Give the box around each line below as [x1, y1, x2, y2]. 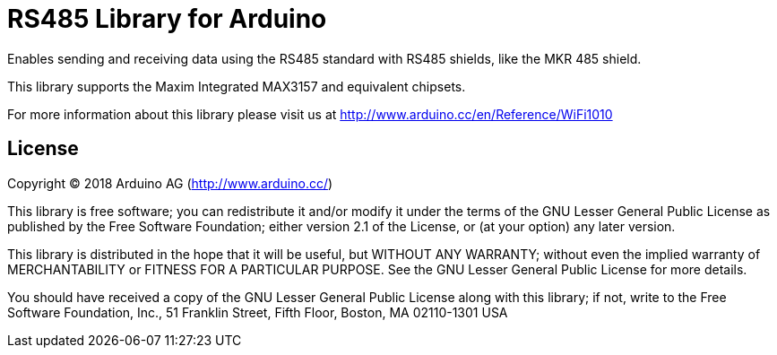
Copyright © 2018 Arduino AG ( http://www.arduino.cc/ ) [7, 175, 333, 191]
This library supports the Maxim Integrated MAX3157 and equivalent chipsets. [7, 78, 466, 94]
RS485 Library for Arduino [7, 4, 327, 34]
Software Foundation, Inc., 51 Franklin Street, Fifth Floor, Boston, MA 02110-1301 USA [7, 304, 508, 320]
